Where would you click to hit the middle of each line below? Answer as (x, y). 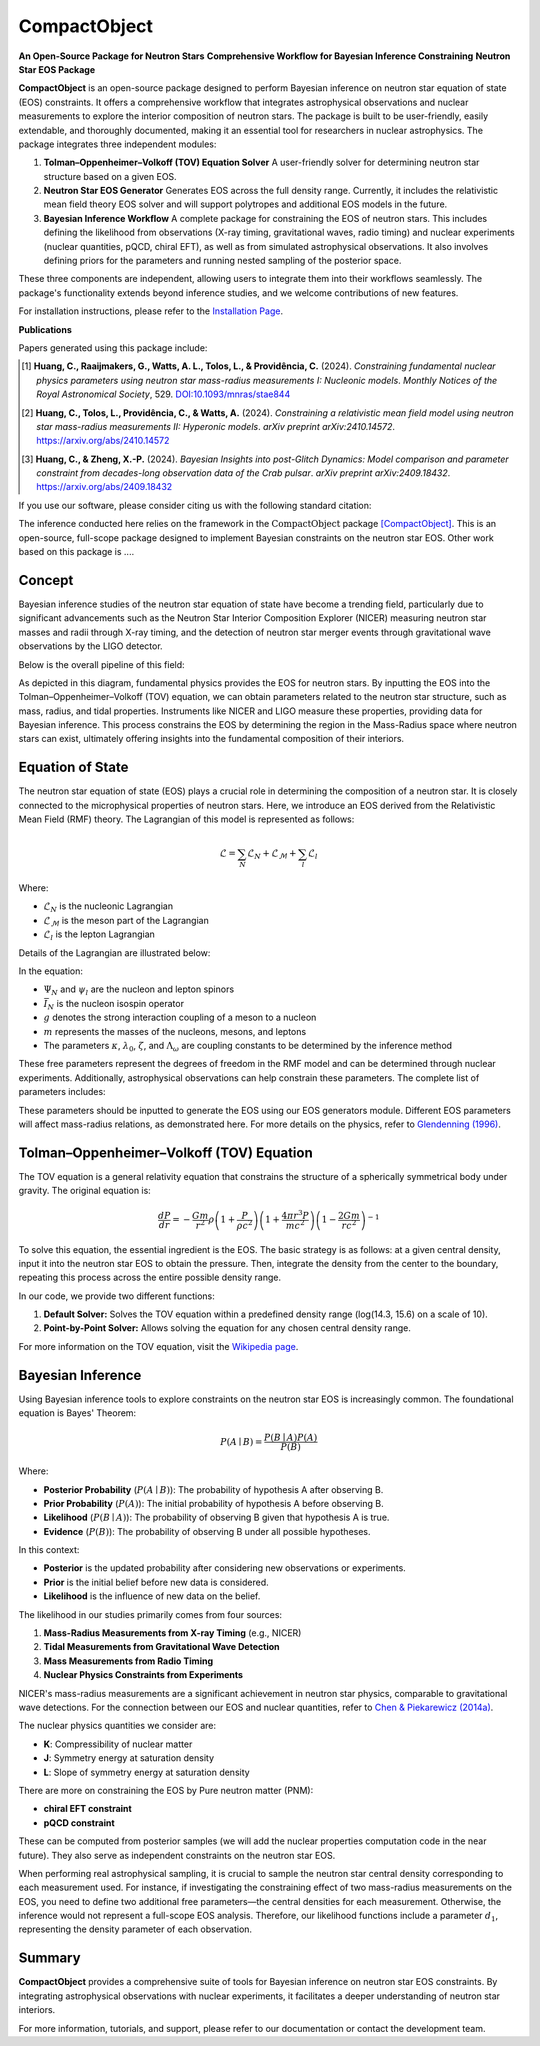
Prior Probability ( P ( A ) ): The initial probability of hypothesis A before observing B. (213, 1503)
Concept (46, 580)
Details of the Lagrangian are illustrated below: (114, 952)
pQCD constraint (79, 1822)
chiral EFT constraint (87, 1809)
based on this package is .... (76, 552)
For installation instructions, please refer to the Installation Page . (151, 311)
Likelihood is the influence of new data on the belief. (152, 1596)
